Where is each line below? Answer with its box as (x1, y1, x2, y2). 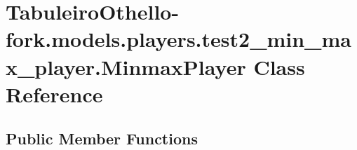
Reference (6, 79, 103, 108)
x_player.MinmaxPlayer (6, 52, 246, 81)
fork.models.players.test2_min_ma (6, 25, 351, 53)
